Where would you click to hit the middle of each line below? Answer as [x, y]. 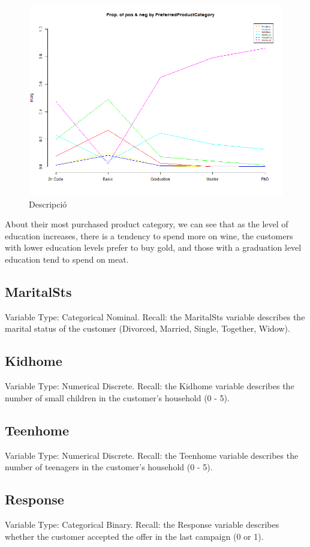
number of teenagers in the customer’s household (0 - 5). [109, 467]
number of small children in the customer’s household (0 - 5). [117, 397]
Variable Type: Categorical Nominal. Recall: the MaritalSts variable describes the [155, 316]
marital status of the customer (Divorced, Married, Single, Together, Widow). [148, 328]
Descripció [48, 204]
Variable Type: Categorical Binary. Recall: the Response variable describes [142, 524]
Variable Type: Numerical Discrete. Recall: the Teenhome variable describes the [152, 455]
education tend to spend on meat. [67, 259]
